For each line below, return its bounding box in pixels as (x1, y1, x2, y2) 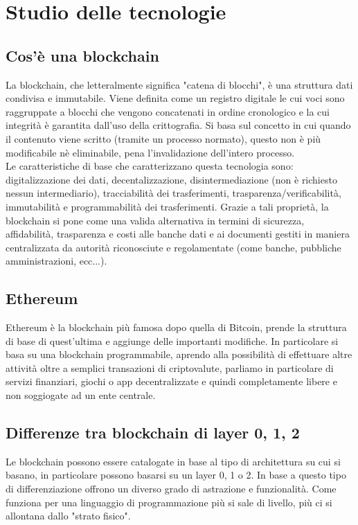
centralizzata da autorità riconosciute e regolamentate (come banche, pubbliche (6, 240, 341, 254)
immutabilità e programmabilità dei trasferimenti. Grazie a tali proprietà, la (6, 199, 329, 213)
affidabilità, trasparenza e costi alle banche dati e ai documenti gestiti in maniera (6, 226, 350, 241)
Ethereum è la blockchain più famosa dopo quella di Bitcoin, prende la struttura (6, 320, 347, 335)
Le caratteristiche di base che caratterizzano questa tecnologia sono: (6, 159, 294, 173)
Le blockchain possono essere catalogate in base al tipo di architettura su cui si (6, 454, 341, 468)
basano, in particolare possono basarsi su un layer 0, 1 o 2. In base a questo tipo (6, 468, 346, 482)
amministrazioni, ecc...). (6, 253, 107, 268)
